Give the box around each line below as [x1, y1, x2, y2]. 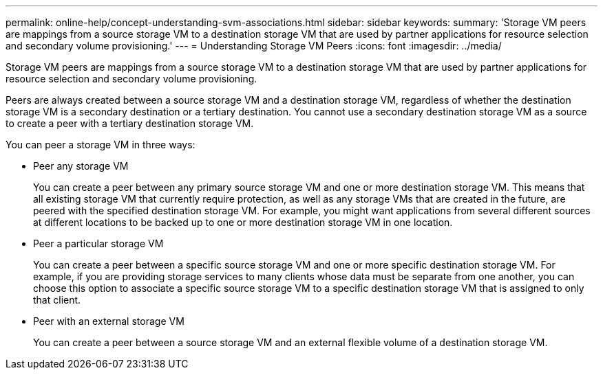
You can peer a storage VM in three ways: [6, 139, 195, 150]
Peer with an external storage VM [33, 315, 184, 327]
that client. [33, 294, 81, 306]
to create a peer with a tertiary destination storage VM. [6, 117, 254, 129]
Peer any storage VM [33, 160, 129, 172]
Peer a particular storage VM [33, 238, 164, 249]
